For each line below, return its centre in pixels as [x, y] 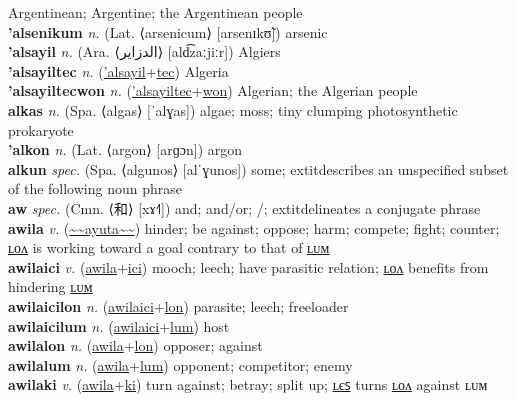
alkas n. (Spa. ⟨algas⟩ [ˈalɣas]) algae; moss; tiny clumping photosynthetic [233, 109]
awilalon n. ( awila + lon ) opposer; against [135, 345]
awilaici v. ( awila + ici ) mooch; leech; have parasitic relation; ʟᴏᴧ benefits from [248, 266]
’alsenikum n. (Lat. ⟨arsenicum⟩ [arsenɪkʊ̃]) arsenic [168, 31]
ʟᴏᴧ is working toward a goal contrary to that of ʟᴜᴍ [169, 247]
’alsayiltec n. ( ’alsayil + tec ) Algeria [118, 70]
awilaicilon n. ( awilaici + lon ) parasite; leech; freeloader [178, 305]
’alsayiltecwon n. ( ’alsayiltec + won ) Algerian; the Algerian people [213, 90]
